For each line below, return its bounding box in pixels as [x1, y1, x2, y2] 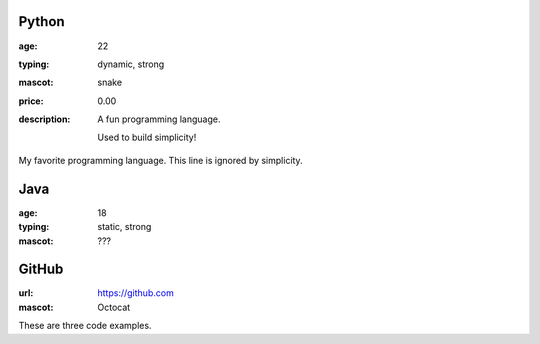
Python [18, 13, 65, 30]
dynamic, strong [97, 58, 165, 70]
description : [18, 113, 71, 125]
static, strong [97, 221, 152, 233]
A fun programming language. [97, 113, 221, 125]
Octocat [97, 301, 131, 313]
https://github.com [97, 287, 174, 299]
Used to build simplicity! [97, 131, 197, 144]
